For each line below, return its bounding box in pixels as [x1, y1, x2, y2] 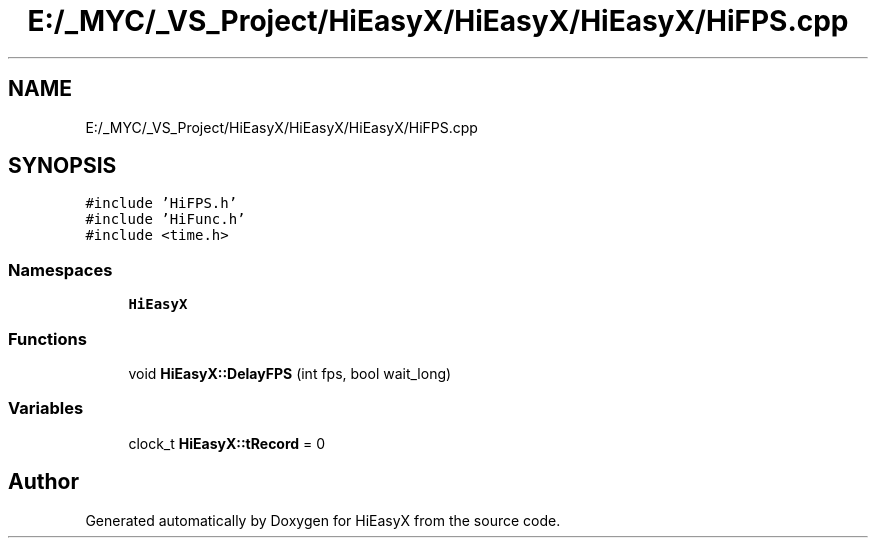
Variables [8, 398, 84, 419]
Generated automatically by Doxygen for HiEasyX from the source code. [85, 511, 561, 529]
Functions [8, 328, 87, 349]
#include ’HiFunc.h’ [85, 211, 246, 228]
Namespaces [8, 259, 113, 280]
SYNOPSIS [8, 153, 117, 179]
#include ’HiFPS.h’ [85, 195, 238, 212]
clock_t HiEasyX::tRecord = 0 [128, 434, 326, 452]
